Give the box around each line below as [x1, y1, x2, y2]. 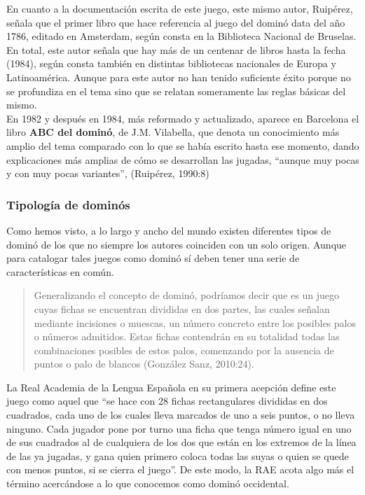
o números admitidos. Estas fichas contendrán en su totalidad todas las [34, 329, 340, 344]
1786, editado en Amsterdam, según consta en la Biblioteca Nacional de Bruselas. [6, 29, 357, 43]
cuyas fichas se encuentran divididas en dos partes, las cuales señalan [34, 301, 330, 316]
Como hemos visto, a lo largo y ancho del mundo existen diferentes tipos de [6, 223, 331, 237]
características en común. [6, 264, 114, 279]
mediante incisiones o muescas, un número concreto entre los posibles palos [34, 315, 356, 330]
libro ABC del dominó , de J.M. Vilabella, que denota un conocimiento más [6, 125, 340, 139]
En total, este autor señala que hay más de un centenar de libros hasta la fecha [6, 42, 346, 57]
